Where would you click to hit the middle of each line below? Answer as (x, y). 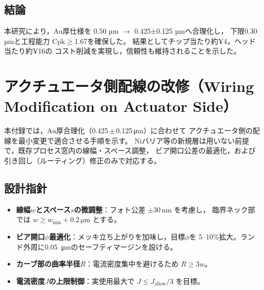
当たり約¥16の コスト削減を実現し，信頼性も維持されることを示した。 (123, 51)
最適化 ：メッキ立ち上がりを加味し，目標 (117, 237)
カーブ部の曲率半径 (48, 264)
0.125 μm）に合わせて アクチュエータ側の (184, 130)
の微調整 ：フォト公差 (110, 209)
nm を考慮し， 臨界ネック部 (208, 209)
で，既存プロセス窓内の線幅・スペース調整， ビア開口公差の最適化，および (130, 150)
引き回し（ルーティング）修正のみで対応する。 (83, 161)
